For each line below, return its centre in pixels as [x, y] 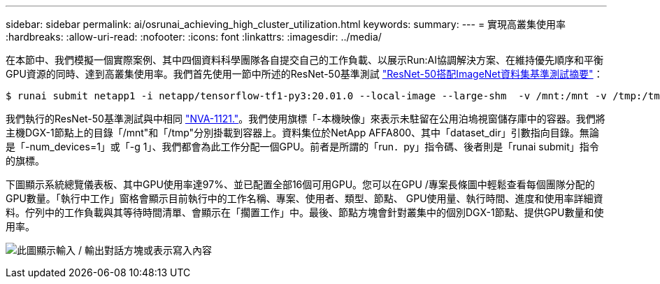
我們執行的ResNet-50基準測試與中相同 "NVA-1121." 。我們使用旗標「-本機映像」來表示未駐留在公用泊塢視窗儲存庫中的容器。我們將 [306, 119]
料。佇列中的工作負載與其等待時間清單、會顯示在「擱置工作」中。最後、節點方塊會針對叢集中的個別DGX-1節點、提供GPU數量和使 [305, 212]
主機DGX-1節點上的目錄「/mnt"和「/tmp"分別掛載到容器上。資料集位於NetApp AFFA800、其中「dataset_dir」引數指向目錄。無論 [302, 133]
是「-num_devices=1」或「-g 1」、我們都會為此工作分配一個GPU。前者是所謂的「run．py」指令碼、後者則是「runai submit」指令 [302, 147]
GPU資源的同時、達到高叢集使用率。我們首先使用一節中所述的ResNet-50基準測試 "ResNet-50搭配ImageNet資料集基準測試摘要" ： [304, 74]
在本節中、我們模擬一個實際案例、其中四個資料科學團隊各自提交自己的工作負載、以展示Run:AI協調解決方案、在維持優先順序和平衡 [305, 60]
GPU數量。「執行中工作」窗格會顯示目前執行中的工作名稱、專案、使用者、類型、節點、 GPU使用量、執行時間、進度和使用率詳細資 [304, 198]
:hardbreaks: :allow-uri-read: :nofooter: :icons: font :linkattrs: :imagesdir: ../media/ [194, 37]
